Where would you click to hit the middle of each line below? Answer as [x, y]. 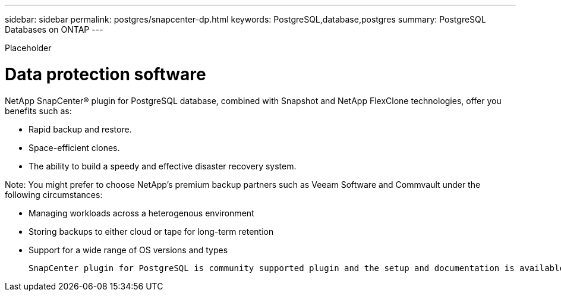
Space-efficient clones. [74, 147]
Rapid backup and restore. [80, 129]
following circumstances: [54, 194]
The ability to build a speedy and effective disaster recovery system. [163, 166]
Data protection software [105, 74]
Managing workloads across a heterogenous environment [141, 213]
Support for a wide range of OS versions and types [128, 250]
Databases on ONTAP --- [54, 29]
